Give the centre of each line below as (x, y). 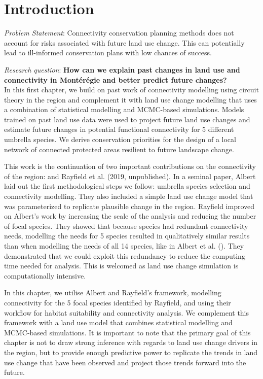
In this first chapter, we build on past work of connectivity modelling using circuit (131, 90)
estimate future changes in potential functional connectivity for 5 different (119, 129)
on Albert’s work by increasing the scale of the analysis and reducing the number (130, 216)
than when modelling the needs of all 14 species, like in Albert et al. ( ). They (124, 246)
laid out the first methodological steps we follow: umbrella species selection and (127, 186)
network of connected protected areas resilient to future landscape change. (119, 149)
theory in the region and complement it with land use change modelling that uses (130, 99)
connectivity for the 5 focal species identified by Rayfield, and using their (118, 302)
